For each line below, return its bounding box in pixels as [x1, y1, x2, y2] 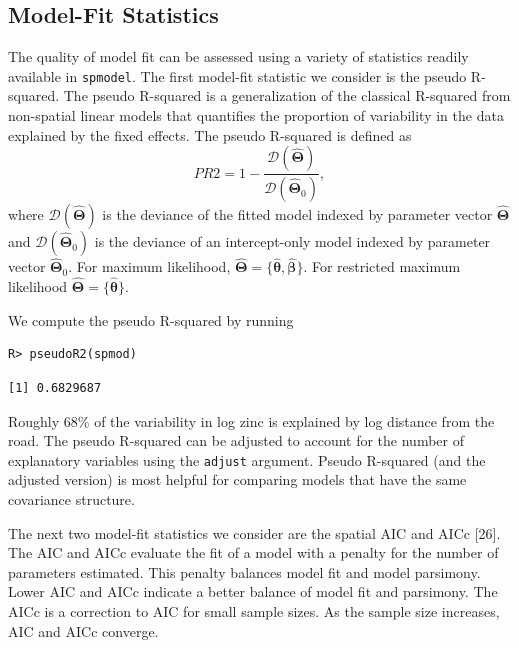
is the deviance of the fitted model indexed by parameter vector [102, 204, 493, 225]
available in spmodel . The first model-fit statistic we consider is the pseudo [8, 65, 467, 86]
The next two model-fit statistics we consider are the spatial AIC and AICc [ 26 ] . [8, 522, 501, 543]
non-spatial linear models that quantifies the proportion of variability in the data [8, 105, 504, 126]
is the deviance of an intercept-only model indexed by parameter [94, 231, 491, 252]
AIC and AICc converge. [8, 620, 159, 641]
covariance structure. [8, 488, 135, 509]
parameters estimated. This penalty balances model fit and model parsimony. [8, 561, 481, 582]
